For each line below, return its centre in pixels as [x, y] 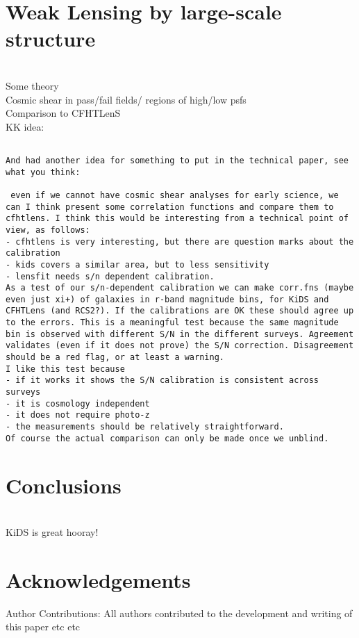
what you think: [43, 172]
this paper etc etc [43, 627]
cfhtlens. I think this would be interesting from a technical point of [177, 219]
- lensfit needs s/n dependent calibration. [110, 276]
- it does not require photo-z [78, 415]
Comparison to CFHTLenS [63, 113]
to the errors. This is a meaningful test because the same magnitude [172, 323]
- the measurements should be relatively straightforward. [145, 427]
